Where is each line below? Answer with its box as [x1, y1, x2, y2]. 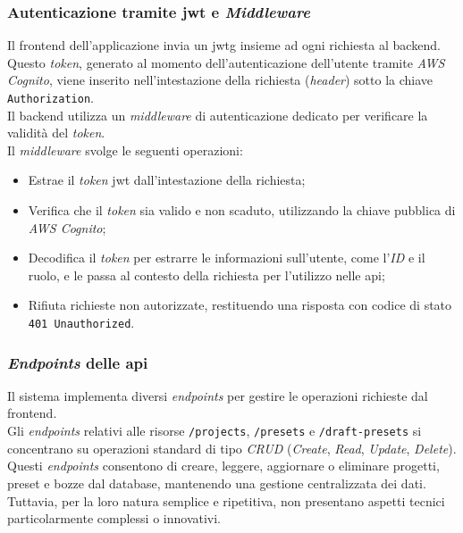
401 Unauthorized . [28, 313, 135, 331]
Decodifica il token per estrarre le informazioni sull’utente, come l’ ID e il [28, 248, 425, 267]
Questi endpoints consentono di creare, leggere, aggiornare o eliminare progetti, [7, 456, 440, 475]
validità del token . [7, 123, 105, 142]
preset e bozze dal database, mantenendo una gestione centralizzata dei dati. [7, 473, 426, 492]
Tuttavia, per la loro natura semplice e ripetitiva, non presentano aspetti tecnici [7, 491, 445, 510]
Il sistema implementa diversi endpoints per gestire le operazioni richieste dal [7, 386, 428, 404]
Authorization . [7, 88, 94, 106]
